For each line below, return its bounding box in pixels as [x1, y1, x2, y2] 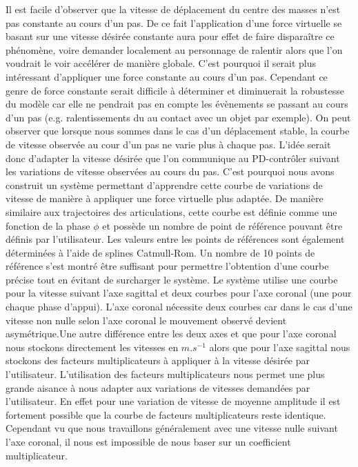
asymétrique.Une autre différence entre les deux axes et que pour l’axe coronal [6, 326, 337, 341]
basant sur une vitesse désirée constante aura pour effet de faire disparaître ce [6, 29, 335, 43]
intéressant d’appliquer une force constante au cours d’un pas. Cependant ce [6, 69, 328, 83]
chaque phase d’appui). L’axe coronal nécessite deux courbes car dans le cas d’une [6, 299, 352, 314]
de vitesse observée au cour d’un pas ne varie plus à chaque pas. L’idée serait [6, 137, 331, 151]
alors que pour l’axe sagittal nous [209, 339, 350, 354]
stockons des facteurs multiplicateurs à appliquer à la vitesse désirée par [6, 353, 310, 368]
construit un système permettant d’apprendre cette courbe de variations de [6, 177, 323, 192]
